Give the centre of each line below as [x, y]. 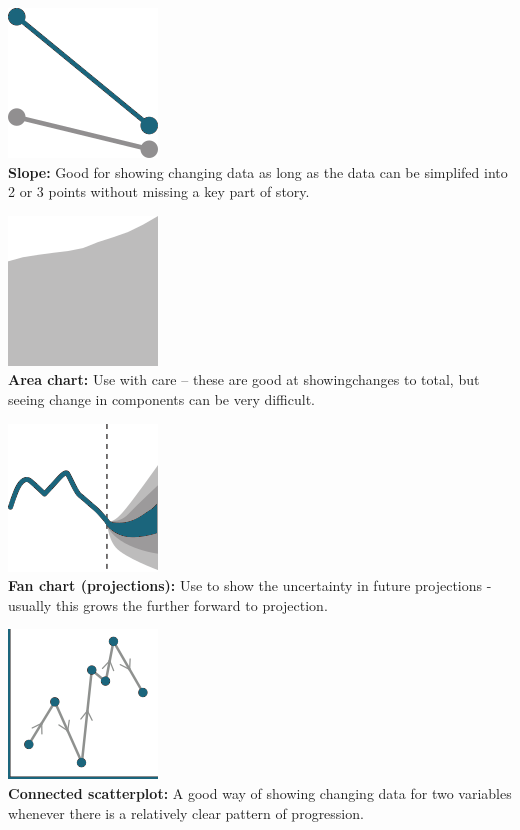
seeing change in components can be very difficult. [162, 398]
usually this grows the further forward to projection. [168, 604]
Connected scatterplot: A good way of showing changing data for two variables [260, 792]
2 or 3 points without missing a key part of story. [159, 191]
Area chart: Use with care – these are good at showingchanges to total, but [244, 379]
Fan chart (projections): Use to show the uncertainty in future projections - [250, 585]
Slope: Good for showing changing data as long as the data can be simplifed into [258, 171]
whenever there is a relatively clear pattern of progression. [186, 812]
